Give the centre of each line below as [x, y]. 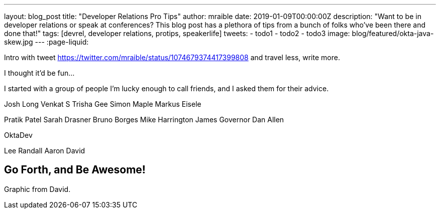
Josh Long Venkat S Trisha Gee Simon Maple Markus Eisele [103, 104]
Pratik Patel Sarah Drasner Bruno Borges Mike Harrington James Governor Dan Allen [144, 120]
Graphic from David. [37, 189]
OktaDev [18, 135]
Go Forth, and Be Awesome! [75, 170]
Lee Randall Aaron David [45, 151]
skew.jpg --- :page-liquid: [46, 42]
